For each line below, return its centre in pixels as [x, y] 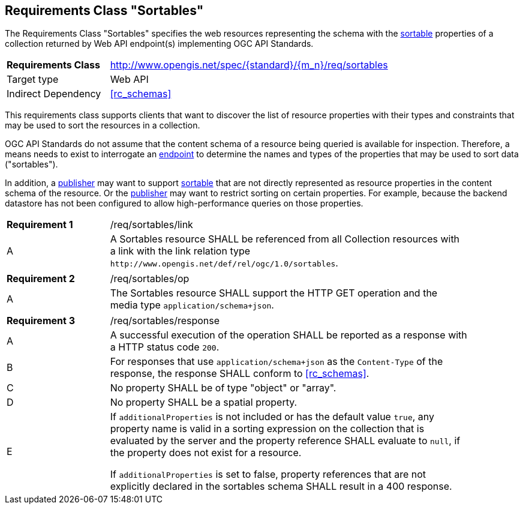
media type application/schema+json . [192, 305]
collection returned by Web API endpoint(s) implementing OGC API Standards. [159, 44]
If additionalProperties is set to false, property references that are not [268, 474]
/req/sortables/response [165, 321]
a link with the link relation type [180, 251]
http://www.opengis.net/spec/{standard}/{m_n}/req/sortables [249, 65]
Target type [33, 80]
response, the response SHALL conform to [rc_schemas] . [240, 374]
